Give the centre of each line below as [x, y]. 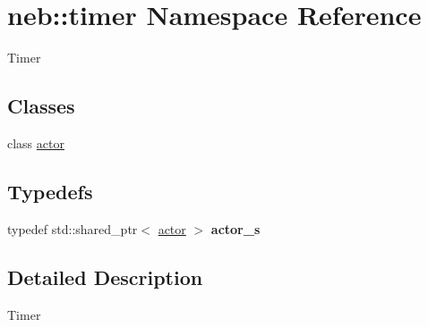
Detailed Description [105, 277]
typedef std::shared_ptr [73, 228]
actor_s [235, 228]
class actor [36, 143]
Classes [41, 106]
